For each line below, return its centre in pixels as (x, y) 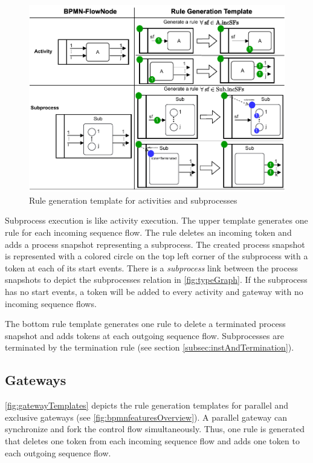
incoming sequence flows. (51, 303)
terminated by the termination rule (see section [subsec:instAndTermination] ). (150, 347)
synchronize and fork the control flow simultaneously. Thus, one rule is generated (155, 429)
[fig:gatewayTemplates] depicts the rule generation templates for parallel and (147, 405)
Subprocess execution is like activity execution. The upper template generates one (156, 220)
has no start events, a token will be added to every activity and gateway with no (154, 291)
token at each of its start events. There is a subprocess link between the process (151, 267)
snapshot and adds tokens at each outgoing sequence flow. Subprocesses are (144, 335)
